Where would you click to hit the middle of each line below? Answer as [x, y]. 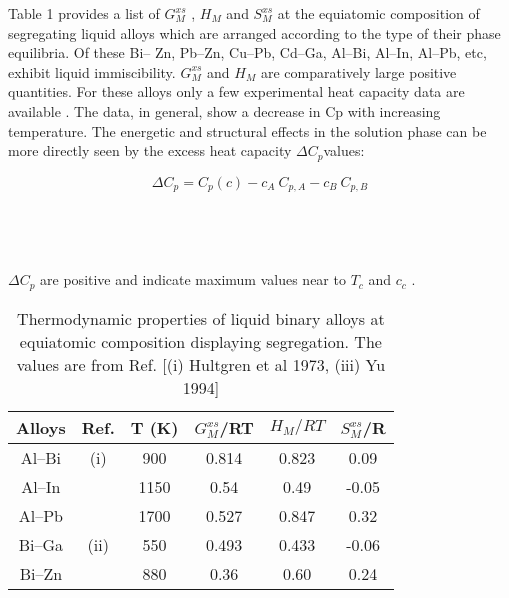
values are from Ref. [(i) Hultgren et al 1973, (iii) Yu [201, 364]
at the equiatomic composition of [378, 13]
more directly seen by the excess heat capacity [150, 150]
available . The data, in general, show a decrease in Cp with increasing [224, 110]
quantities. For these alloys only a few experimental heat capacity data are [236, 91]
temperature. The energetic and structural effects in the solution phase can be [247, 130]
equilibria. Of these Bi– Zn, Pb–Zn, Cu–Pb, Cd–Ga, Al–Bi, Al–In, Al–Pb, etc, [247, 52]
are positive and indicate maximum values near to [193, 279]
